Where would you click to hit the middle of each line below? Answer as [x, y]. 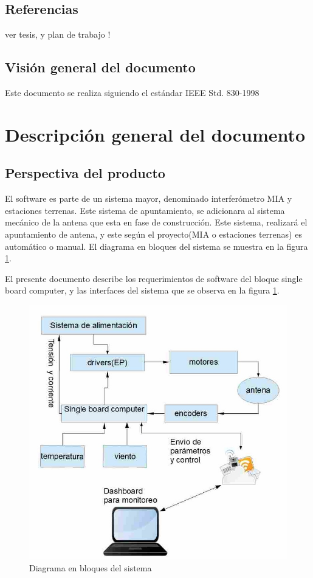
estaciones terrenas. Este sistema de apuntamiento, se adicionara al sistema [145, 210]
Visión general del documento [100, 67]
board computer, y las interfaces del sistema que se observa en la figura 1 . [142, 290]
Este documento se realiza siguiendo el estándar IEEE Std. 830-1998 [132, 92]
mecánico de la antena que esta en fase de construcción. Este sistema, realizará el [156, 222]
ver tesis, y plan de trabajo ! [58, 34]
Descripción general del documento [155, 134]
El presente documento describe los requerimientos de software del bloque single [154, 278]
